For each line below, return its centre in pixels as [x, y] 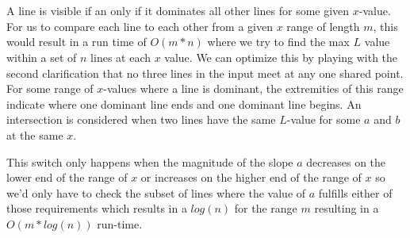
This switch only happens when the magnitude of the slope [150, 161]
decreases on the [346, 161]
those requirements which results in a [97, 208]
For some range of [50, 88]
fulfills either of [355, 192]
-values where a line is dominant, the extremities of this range [253, 88]
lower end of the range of [67, 177]
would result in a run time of [77, 42]
